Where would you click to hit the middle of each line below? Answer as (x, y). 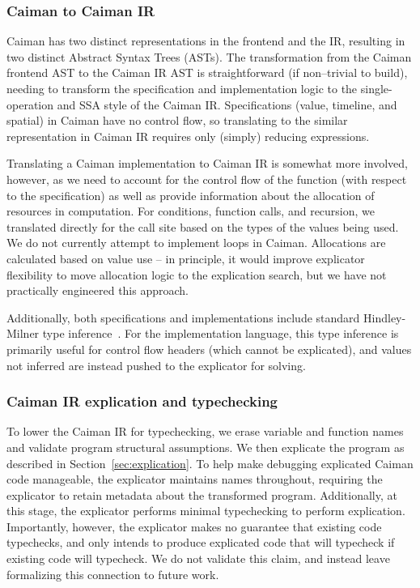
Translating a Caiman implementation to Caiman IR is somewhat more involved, (207, 163)
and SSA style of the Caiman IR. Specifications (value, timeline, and (227, 104)
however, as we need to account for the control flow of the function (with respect (207, 179)
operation (30, 104)
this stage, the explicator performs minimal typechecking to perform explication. (206, 511)
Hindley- (385, 317)
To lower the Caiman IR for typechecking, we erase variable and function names (205, 431)
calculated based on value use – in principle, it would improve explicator (186, 258)
